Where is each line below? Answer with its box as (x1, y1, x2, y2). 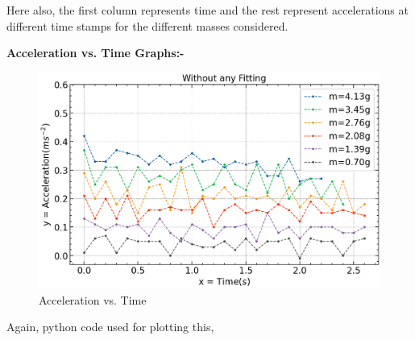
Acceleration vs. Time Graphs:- (6, 44, 185, 61)
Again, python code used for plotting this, (6, 318, 214, 335)
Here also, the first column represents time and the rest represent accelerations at (6, 2, 409, 18)
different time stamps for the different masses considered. (6, 17, 288, 34)
